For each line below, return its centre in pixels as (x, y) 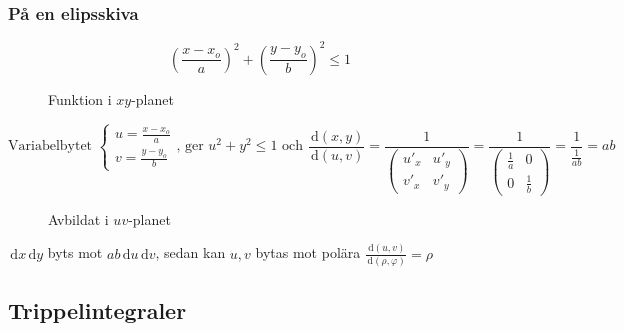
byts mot (75, 252)
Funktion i (80, 98)
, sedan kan (190, 252)
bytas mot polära (308, 252)
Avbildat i (78, 218)
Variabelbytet (50, 146)
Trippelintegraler (97, 310)
